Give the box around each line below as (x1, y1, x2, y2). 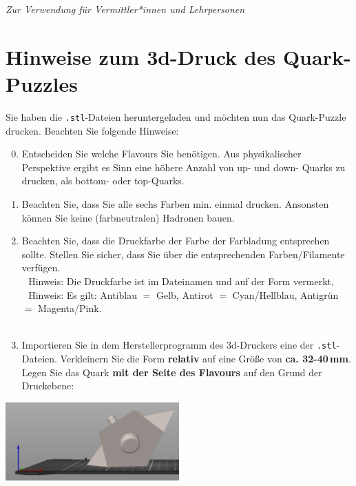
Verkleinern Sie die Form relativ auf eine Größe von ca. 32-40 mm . (60, 351, 351, 365)
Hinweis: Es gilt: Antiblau (28, 287, 137, 302)
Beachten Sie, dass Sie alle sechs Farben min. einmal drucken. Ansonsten (21, 196, 329, 211)
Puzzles (6, 69, 78, 97)
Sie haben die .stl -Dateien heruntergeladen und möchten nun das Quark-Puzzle (6, 109, 346, 124)
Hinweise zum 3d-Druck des (6, 42, 276, 70)
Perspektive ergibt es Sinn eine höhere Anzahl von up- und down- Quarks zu (21, 159, 346, 174)
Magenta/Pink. (38, 301, 102, 315)
